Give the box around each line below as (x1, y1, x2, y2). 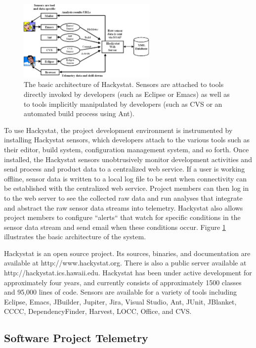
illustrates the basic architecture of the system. (4, 231, 146, 242)
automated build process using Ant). (24, 108, 134, 119)
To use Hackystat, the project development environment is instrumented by (4, 125, 233, 135)
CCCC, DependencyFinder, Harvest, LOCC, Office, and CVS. (4, 306, 192, 316)
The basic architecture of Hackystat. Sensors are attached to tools (24, 79, 224, 89)
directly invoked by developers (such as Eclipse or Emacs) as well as (24, 88, 230, 99)
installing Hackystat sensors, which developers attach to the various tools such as (4, 134, 250, 145)
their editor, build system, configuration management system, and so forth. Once (4, 144, 249, 154)
